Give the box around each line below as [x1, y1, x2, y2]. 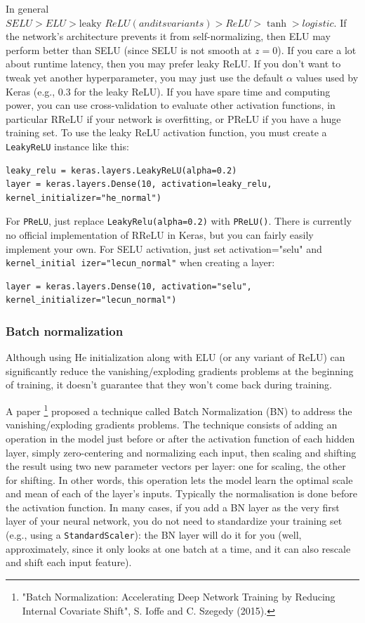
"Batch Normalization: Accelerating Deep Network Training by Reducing [22, 589, 336, 603]
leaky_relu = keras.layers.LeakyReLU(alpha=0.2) [6, 165, 237, 176]
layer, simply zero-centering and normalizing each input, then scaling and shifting [6, 445, 357, 459]
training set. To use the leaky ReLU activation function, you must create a [6, 125, 327, 140]
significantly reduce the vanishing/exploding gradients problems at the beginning [6, 363, 354, 378]
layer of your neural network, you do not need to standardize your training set [6, 513, 343, 528]
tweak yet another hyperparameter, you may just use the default [6, 70, 284, 84]
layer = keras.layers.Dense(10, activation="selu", [6, 281, 252, 291]
